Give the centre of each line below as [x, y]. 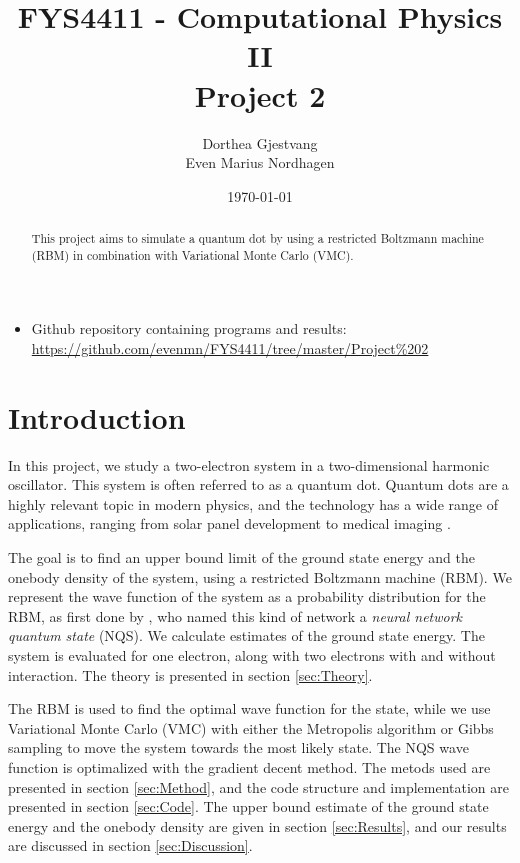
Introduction [97, 416]
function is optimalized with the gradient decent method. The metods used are [249, 767]
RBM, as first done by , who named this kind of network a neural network [235, 615]
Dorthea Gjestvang [260, 142]
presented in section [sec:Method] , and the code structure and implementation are [258, 786]
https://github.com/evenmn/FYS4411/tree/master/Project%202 [230, 347]
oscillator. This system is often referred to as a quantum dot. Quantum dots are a [258, 484]
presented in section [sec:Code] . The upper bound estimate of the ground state [248, 806]
